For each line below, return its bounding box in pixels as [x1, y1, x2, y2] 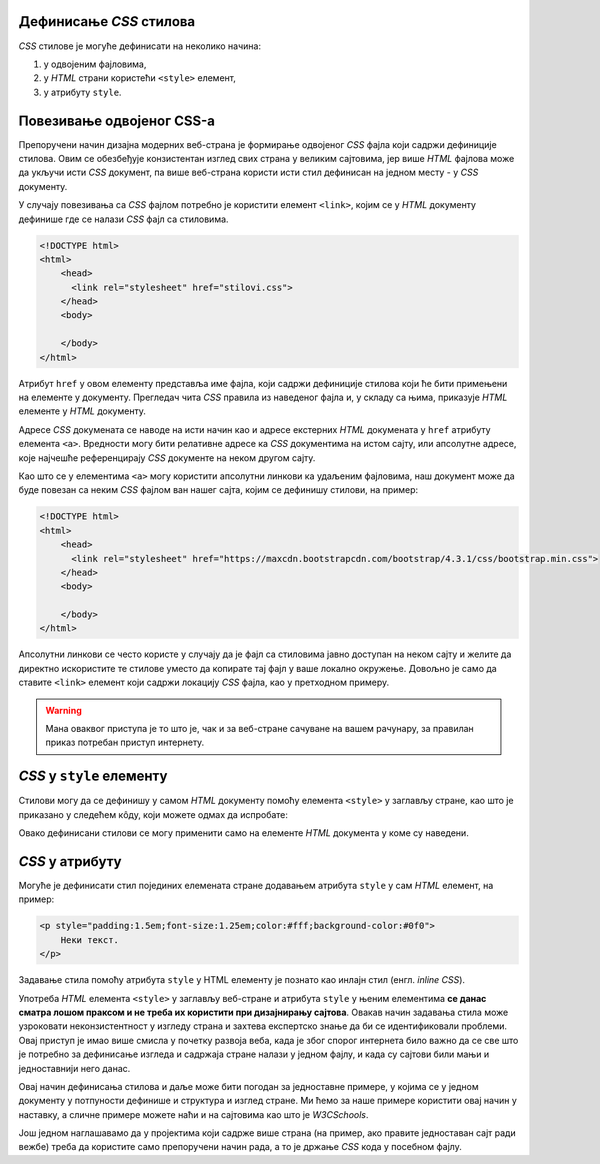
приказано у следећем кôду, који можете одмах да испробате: [18, 808, 289, 820]
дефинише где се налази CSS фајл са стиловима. [18, 213, 229, 225]
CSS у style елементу [18, 768, 168, 785]
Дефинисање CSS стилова [18, 13, 196, 30]
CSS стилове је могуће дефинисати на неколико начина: [18, 40, 262, 52]
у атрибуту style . [43, 86, 122, 98]
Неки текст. [60, 934, 120, 945]
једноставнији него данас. [18, 1062, 131, 1074]
